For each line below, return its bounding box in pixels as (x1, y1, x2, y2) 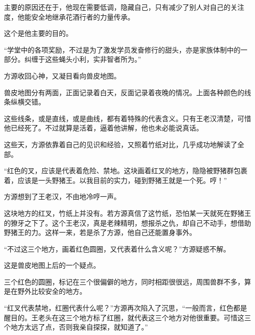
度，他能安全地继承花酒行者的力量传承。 (4, 11, 134, 22)
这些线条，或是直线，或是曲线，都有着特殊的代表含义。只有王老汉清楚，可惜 (4, 113, 251, 123)
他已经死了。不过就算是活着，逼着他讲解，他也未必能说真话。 (4, 123, 203, 133)
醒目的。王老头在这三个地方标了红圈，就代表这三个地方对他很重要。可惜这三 (4, 312, 251, 322)
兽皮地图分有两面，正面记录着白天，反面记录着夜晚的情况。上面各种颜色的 (4, 87, 244, 97)
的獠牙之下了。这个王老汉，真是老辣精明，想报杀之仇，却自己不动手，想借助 (4, 217, 251, 228)
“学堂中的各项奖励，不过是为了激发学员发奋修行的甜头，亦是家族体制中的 (4, 44, 241, 54)
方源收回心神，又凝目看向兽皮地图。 (4, 70, 121, 80)
